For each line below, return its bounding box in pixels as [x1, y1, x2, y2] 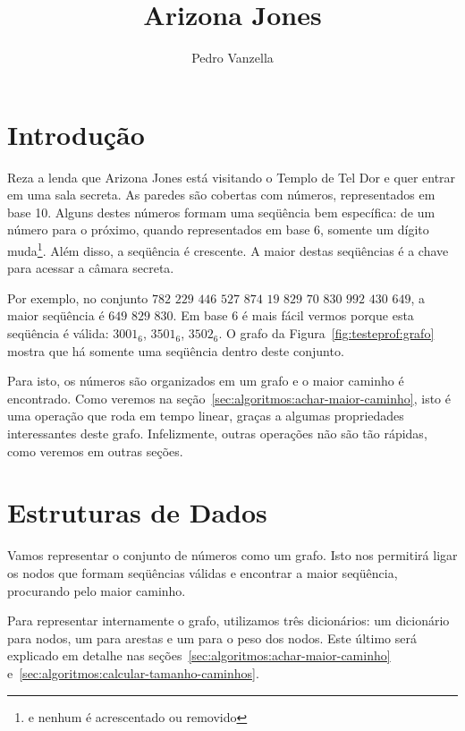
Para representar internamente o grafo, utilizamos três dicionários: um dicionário [7, 611, 450, 630]
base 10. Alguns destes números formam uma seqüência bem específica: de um [7, 202, 435, 221]
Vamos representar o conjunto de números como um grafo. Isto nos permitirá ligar [7, 546, 458, 565]
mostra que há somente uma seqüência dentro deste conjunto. [7, 341, 344, 360]
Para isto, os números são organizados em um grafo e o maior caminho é [7, 371, 404, 390]
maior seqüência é [7, 306, 105, 325]
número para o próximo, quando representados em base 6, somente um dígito [7, 220, 429, 239]
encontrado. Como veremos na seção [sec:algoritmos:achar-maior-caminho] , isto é [7, 388, 451, 407]
